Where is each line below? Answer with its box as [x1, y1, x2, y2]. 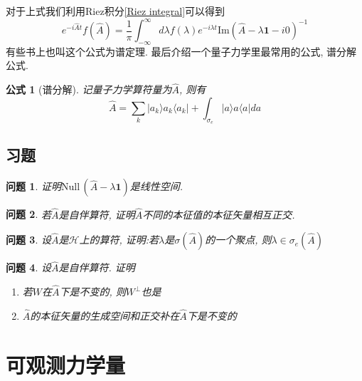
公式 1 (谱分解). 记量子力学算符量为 [6, 82, 172, 97]
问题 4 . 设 [6, 260, 51, 275]
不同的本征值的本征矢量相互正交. [142, 207, 295, 221]
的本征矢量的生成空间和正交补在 [30, 308, 180, 323]
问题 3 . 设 [6, 232, 51, 247]
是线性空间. [129, 179, 183, 194]
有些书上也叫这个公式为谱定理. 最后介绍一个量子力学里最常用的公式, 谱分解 [6, 43, 357, 58]
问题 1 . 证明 [6, 179, 61, 194]
